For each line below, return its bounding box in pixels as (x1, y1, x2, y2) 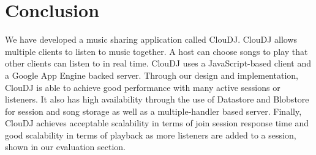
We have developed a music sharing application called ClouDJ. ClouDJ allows (5, 33, 298, 46)
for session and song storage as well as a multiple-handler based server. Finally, (5, 104, 302, 117)
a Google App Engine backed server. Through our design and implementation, (5, 68, 298, 81)
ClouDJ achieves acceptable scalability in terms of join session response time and (5, 117, 309, 129)
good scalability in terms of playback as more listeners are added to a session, (5, 128, 296, 141)
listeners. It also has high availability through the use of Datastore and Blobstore (5, 93, 309, 106)
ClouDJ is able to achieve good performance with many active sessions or (5, 81, 280, 93)
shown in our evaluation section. (5, 140, 126, 153)
